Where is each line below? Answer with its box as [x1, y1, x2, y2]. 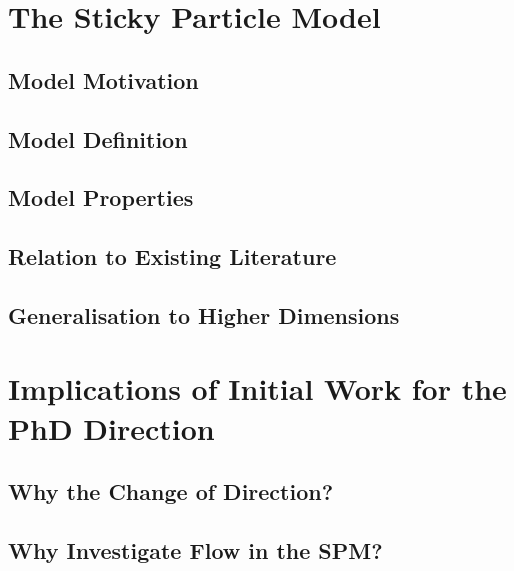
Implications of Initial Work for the [8, 368, 507, 409]
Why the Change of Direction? [8, 476, 334, 507]
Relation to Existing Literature [8, 241, 337, 272]
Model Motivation [8, 64, 199, 95]
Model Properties [8, 182, 194, 213]
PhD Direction [8, 407, 215, 448]
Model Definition [8, 123, 188, 154]
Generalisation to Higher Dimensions [8, 299, 400, 330]
